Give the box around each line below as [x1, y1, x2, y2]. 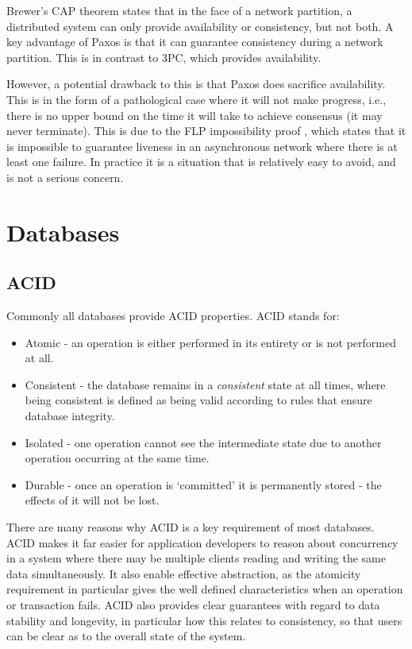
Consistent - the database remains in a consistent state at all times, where [25, 376, 386, 392]
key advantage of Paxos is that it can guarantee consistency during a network [6, 33, 383, 50]
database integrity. [25, 408, 115, 424]
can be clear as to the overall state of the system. [6, 628, 246, 644]
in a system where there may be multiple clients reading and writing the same [6, 550, 386, 566]
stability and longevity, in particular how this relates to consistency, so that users [6, 612, 402, 628]
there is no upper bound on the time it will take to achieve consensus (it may [6, 106, 383, 123]
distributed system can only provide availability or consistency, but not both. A [6, 17, 394, 34]
